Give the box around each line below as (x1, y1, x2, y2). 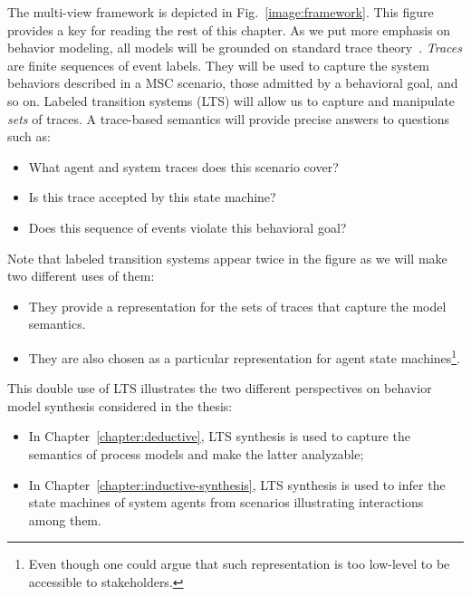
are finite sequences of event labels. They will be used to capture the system (7, 55, 429, 74)
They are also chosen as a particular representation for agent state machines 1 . (28, 345, 461, 367)
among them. (28, 510, 101, 529)
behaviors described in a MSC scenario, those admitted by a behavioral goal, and (7, 73, 458, 92)
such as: (7, 127, 51, 146)
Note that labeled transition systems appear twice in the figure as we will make (7, 248, 447, 267)
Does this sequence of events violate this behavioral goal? (28, 217, 347, 236)
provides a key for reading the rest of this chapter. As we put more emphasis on (7, 20, 451, 39)
